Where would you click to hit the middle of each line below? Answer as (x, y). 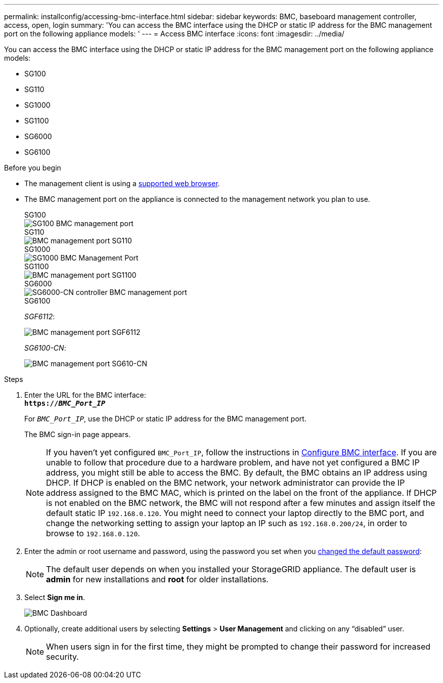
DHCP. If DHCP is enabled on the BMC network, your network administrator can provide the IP (226, 483)
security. (62, 657)
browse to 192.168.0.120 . (93, 533)
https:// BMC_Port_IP (65, 403)
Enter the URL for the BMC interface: (85, 395)
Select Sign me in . (55, 597)
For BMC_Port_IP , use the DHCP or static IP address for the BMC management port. (165, 419)
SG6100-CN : (45, 348)
